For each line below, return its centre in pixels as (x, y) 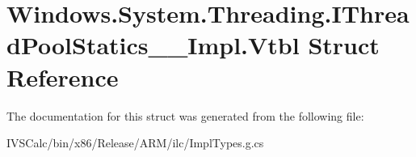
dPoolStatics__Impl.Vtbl (153, 45)
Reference (63, 76)
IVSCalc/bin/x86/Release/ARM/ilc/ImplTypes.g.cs (135, 143)
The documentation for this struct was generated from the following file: (185, 115)
